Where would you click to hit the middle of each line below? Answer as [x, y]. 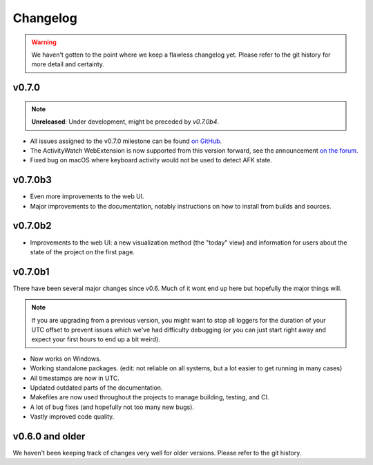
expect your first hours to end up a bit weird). [96, 339]
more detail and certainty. [68, 64]
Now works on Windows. [66, 359]
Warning [44, 42]
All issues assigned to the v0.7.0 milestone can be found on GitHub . [126, 141]
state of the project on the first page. [82, 252]
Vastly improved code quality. [72, 417]
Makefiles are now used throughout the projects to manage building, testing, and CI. [150, 397]
